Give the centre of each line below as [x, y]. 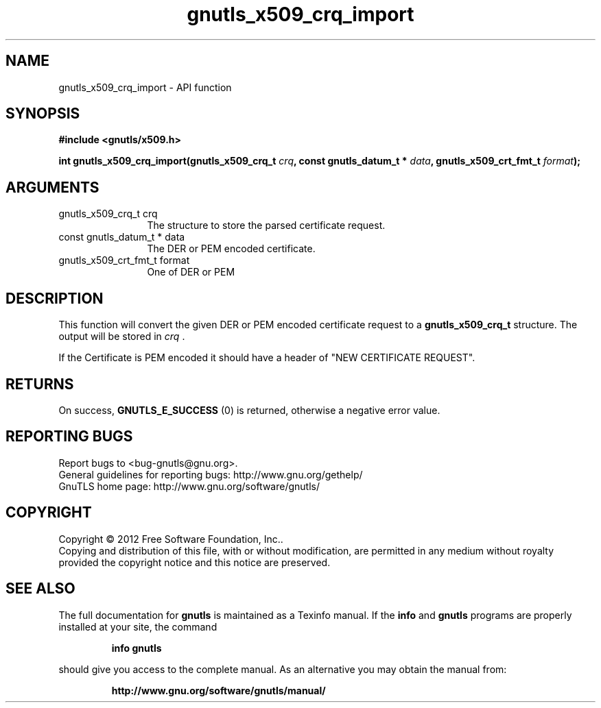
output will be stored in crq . [122, 337]
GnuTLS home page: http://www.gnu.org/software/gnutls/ [189, 486]
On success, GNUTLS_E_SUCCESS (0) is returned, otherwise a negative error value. [249, 410]
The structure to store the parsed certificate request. [266, 225]
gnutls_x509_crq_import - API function [145, 87]
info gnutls [137, 648]
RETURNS [40, 384]
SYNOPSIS [43, 114]
